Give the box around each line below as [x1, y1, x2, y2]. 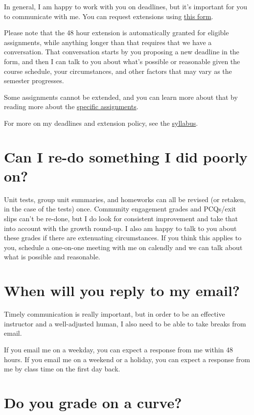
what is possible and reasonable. [4, 252, 100, 262]
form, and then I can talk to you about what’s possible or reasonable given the [4, 56, 240, 66]
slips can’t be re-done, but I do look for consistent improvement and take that [4, 213, 238, 224]
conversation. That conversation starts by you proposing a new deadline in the [4, 46, 239, 57]
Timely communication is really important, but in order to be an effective [4, 309, 225, 319]
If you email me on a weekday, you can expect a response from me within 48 [4, 344, 233, 354]
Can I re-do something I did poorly [4, 146, 248, 166]
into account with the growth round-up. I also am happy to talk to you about [4, 223, 237, 233]
